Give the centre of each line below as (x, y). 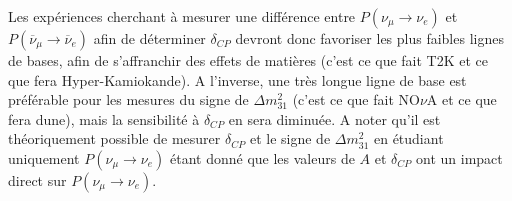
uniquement (44, 157)
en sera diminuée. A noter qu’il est (334, 118)
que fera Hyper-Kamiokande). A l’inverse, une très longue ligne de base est (237, 79)
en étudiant (408, 138)
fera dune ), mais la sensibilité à (104, 118)
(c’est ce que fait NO (356, 99)
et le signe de (290, 138)
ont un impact (459, 157)
